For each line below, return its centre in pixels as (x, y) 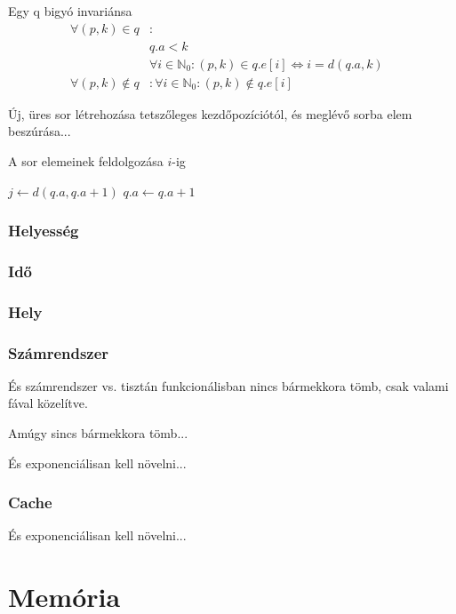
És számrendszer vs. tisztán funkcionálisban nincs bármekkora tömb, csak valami (228, 385)
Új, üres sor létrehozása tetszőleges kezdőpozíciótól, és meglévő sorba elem (210, 113)
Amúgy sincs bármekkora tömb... (98, 433)
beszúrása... (40, 131)
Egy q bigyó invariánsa (70, 11)
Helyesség (44, 231)
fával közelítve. (48, 403)
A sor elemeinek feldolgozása (86, 160)
